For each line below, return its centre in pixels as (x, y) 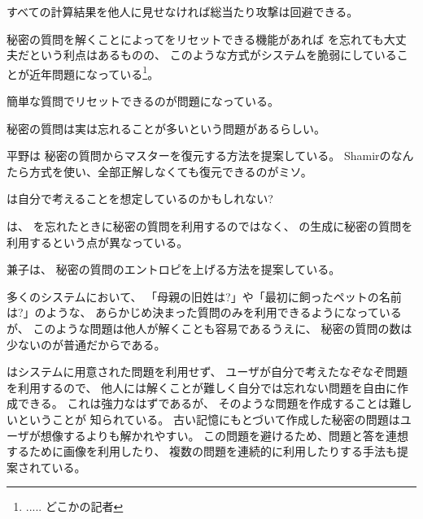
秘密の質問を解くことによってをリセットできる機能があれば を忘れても (195, 39)
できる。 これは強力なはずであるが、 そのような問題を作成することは (203, 403)
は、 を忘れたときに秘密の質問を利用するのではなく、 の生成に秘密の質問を (210, 226)
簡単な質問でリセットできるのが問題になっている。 (143, 101)
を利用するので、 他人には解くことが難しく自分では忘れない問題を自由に (202, 387)
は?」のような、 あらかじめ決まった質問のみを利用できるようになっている (204, 312)
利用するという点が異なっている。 (98, 242)
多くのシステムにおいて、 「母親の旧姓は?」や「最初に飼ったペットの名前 (204, 296)
